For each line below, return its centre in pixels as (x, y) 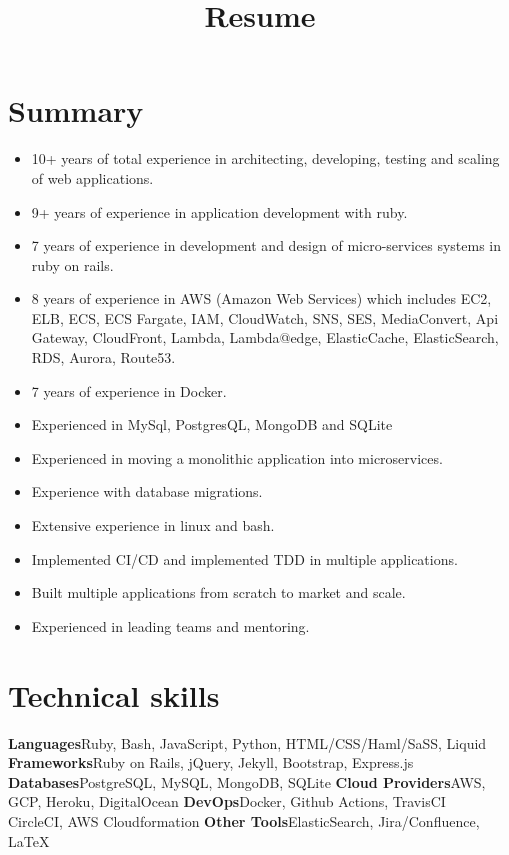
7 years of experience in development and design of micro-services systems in (266, 245)
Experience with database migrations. (147, 491)
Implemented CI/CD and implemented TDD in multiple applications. (244, 558)
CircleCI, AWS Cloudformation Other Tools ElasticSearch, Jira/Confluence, (244, 820)
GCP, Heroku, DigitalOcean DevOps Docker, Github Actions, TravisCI (227, 801)
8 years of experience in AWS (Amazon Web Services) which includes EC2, (261, 298)
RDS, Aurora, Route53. (103, 357)
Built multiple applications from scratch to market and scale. (218, 592)
